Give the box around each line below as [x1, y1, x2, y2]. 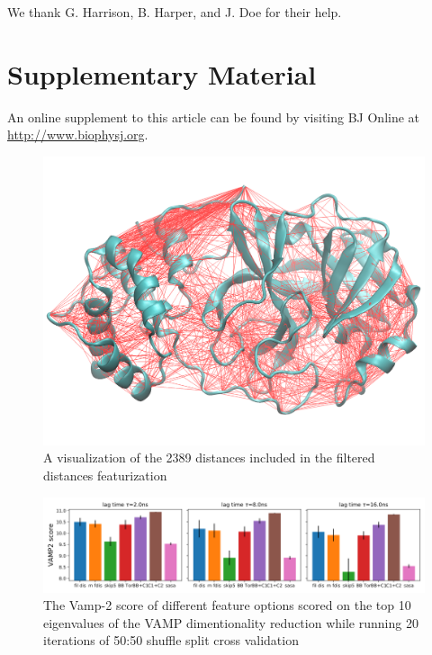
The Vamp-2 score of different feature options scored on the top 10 [43, 596, 411, 615]
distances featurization [43, 465, 167, 484]
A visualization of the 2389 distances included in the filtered [43, 448, 375, 467]
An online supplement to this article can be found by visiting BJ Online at [7, 107, 420, 126]
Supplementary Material [7, 55, 317, 92]
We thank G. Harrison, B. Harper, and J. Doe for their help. [7, 3, 342, 21]
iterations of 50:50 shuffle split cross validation [43, 631, 299, 650]
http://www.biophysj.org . [7, 125, 148, 144]
